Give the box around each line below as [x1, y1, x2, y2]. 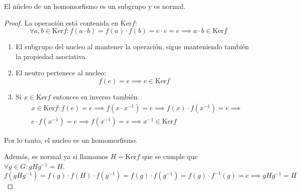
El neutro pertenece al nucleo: [15, 67, 106, 78]
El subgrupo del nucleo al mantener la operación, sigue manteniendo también [15, 41, 249, 52]
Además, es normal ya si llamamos [4, 151, 109, 161]
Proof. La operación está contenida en [4, 17, 118, 28]
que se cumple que [142, 151, 198, 161]
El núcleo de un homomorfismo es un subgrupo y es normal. [4, 1, 186, 11]
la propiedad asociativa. [15, 51, 87, 61]
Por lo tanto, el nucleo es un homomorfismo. [4, 134, 138, 145]
